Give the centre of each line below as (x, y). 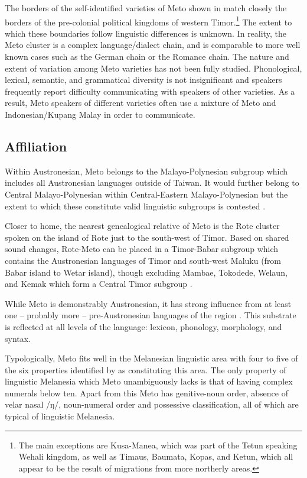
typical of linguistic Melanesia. (60, 416)
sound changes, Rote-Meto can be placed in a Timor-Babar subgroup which (142, 249)
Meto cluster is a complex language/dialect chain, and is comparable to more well (153, 45)
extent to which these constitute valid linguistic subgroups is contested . (135, 206)
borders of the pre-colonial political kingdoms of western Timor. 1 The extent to (148, 21)
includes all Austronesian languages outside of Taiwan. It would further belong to (152, 183)
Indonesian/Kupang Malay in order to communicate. (100, 114)
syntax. (18, 338)
